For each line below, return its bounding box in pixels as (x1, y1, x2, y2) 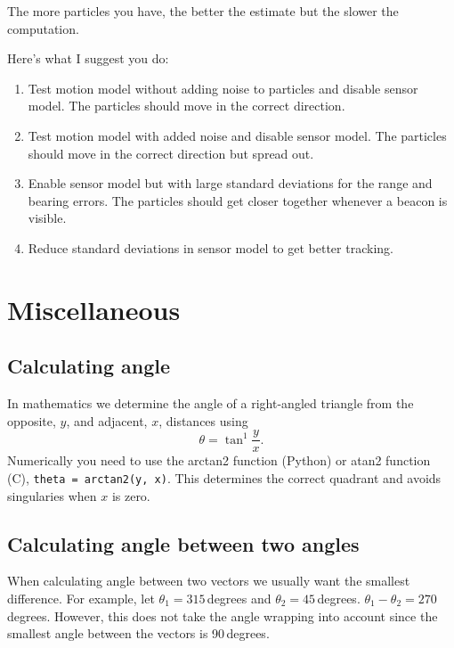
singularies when (7, 486, 97, 504)
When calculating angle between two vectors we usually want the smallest (7, 571, 410, 590)
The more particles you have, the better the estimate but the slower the (7, 2, 399, 20)
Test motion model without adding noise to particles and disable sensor (28, 78, 418, 97)
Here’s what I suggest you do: (7, 49, 169, 68)
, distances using (158, 411, 248, 430)
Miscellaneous (7, 291, 181, 327)
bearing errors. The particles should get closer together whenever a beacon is (28, 191, 448, 209)
